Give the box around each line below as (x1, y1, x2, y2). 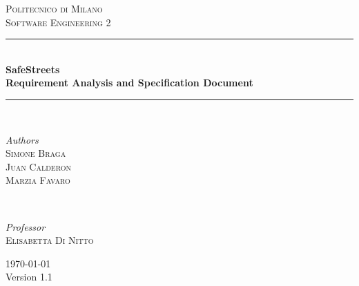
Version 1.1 (6, 269, 52, 284)
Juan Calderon (6, 159, 72, 173)
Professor (6, 219, 46, 233)
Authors (6, 132, 39, 146)
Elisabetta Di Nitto (6, 233, 94, 247)
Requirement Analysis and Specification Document (6, 75, 253, 90)
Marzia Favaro (6, 173, 70, 187)
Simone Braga (6, 146, 66, 160)
